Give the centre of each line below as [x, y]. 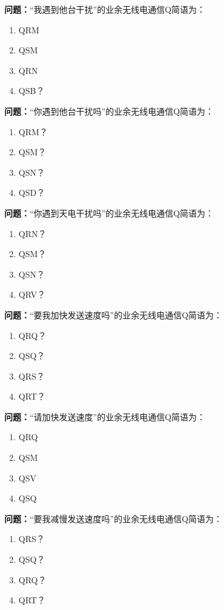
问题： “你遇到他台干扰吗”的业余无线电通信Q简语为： [109, 111]
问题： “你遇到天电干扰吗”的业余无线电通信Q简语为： [109, 213]
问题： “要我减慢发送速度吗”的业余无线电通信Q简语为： [114, 518]
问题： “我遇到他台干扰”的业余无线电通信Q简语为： [105, 9]
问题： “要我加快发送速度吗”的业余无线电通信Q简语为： [114, 314]
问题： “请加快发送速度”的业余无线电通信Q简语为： [105, 416]
